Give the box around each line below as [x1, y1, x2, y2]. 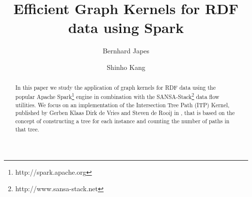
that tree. [15, 125, 39, 133]
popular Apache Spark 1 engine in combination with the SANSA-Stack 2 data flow [15, 91, 220, 100]
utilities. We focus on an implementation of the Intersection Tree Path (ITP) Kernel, [15, 100, 230, 109]
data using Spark [68, 17, 184, 37]
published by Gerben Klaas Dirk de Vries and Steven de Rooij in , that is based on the [15, 109, 235, 117]
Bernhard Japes [102, 46, 150, 56]
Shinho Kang [107, 62, 145, 72]
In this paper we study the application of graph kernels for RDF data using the [15, 83, 216, 92]
